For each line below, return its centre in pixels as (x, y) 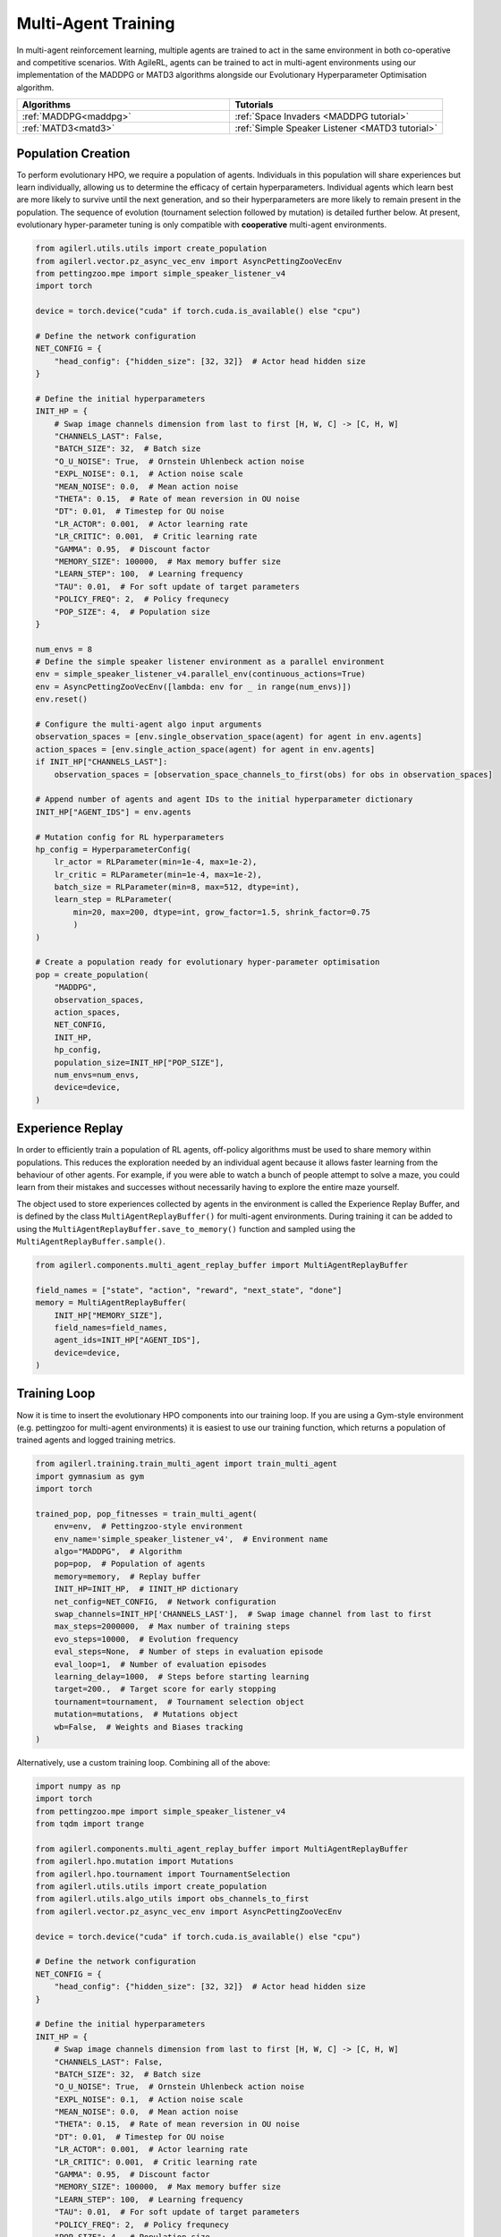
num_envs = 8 (64, 649)
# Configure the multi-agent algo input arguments (149, 724)
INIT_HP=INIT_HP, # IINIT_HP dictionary (146, 1589)
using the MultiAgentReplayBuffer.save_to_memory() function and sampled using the (186, 1229)
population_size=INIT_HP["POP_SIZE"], (139, 1062)
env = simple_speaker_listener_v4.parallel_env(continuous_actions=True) (200, 674)
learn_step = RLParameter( (114, 900)
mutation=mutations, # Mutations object (146, 1714)
